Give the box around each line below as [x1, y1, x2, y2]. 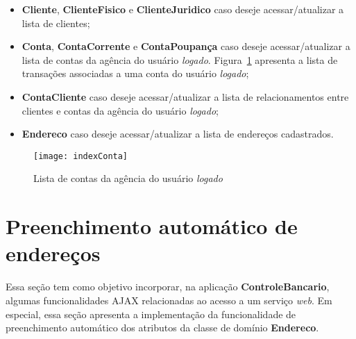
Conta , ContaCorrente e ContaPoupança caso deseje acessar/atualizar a [22, 39, 350, 53]
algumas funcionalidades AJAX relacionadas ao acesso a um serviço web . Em [6, 292, 332, 307]
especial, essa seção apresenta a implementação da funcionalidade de [6, 306, 296, 321]
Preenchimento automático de [6, 212, 298, 240]
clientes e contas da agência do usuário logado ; [22, 103, 219, 117]
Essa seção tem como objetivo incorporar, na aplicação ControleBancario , [6, 279, 330, 294]
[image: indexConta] [33, 151, 128, 161]
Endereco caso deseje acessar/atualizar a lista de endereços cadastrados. [22, 126, 334, 141]
